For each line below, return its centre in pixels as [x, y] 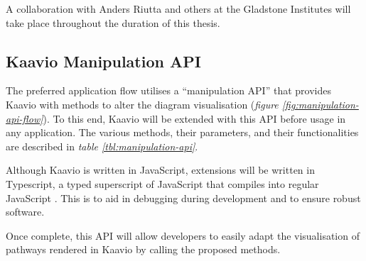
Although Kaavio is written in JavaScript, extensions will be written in [160, 170]
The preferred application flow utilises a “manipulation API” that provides [168, 90]
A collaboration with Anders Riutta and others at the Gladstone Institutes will [178, 9]
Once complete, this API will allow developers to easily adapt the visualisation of [183, 235]
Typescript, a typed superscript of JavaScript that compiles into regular [162, 183]
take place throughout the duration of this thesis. [113, 22]
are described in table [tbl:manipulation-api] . [102, 146]
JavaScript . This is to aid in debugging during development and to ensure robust [183, 198]
